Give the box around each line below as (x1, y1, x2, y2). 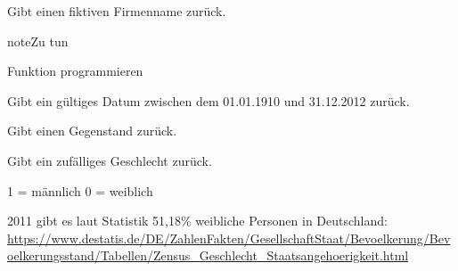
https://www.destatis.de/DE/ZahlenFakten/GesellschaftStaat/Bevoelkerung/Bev (7, 228, 451, 247)
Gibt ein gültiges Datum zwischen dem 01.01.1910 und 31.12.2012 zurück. (7, 91, 410, 110)
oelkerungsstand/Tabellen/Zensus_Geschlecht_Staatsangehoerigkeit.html (7, 246, 409, 265)
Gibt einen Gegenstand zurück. (7, 121, 177, 140)
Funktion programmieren (7, 62, 143, 80)
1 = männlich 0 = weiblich (7, 181, 153, 200)
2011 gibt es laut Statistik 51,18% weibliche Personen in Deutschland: (7, 211, 388, 230)
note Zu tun (7, 31, 69, 50)
